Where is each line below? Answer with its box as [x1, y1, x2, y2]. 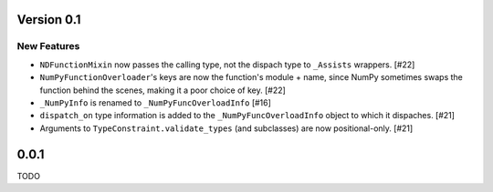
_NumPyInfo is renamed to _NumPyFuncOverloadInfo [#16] [39, 96, 271, 108]
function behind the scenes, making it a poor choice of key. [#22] [39, 85, 287, 96]
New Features [16, 40, 80, 53]
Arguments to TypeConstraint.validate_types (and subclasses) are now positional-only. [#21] [39, 123, 414, 134]
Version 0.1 [16, 12, 81, 27]
